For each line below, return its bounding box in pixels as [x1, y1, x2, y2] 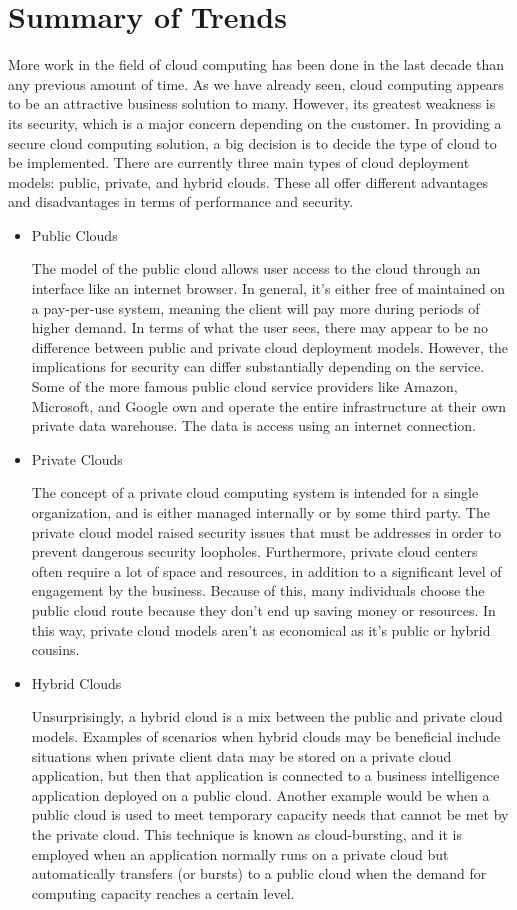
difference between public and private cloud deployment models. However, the [31, 336, 508, 357]
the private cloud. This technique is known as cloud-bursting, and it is [31, 823, 463, 844]
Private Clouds [31, 448, 123, 469]
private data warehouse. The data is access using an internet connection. [31, 415, 476, 436]
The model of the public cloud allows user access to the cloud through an [31, 258, 481, 279]
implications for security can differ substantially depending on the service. [31, 356, 485, 377]
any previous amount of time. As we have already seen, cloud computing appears [8, 73, 504, 94]
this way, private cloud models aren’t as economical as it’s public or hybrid [31, 619, 491, 640]
